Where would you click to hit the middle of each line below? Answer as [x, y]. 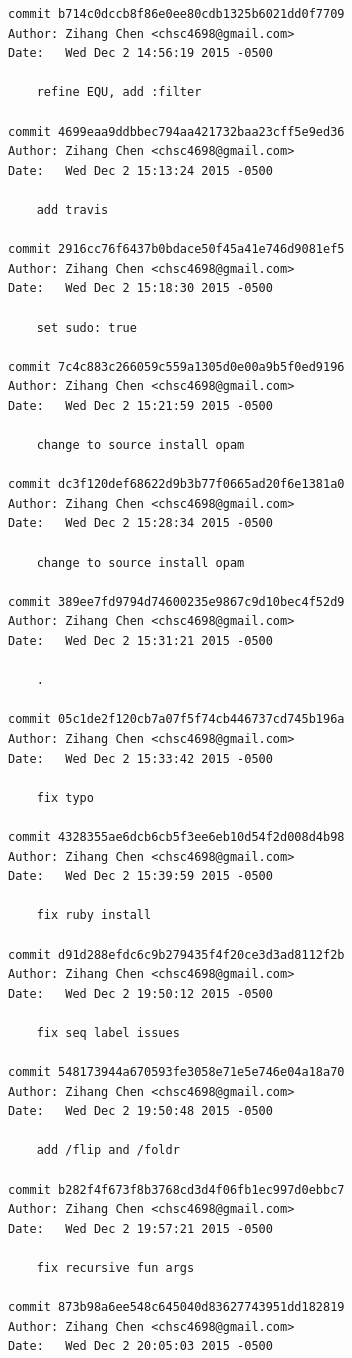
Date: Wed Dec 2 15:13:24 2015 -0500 [140, 170]
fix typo [65, 797]
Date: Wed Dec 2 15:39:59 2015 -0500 [140, 876]
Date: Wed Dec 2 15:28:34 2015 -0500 [140, 523]
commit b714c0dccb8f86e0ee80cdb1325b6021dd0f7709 [176, 14]
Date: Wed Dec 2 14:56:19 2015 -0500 [140, 53]
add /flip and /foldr [108, 1150]
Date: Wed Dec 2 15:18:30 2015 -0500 [140, 288]
